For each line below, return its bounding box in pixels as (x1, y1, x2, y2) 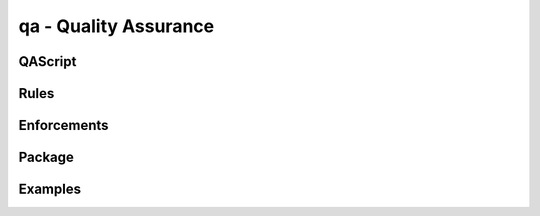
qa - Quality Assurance (18, 15, 215, 37)
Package (18, 149, 75, 166)
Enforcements (18, 117, 109, 134)
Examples (18, 181, 82, 198)
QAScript (18, 53, 77, 70)
